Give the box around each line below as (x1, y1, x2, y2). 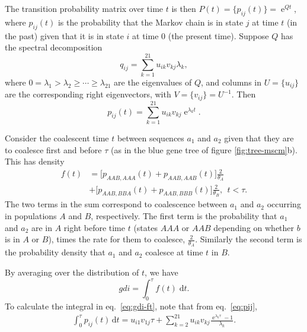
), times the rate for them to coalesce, (48, 233, 186, 245)
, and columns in (201, 75, 261, 88)
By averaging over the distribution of (5, 266, 139, 279)
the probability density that (5, 246, 105, 258)
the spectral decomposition (5, 41, 103, 53)
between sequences (117, 131, 184, 144)
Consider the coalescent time (5, 131, 109, 144)
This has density (5, 155, 65, 167)
